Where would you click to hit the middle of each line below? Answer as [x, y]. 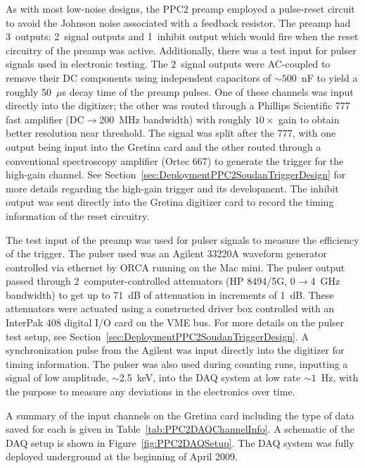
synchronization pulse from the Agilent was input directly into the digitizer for [175, 350]
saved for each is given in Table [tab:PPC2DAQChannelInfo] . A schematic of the [180, 429]
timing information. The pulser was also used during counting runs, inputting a [177, 363]
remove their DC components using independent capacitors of [139, 77]
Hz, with [340, 377]
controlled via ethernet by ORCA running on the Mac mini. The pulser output [175, 267]
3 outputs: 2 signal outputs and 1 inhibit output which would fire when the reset [182, 36]
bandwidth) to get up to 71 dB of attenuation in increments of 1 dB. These [170, 294]
